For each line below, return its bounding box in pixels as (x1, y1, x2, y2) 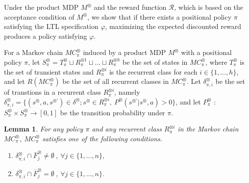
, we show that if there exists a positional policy (87, 11, 232, 22)
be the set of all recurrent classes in (62, 76, 169, 86)
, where (205, 56, 227, 67)
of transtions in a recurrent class (4, 87, 101, 97)
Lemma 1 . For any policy (4, 124, 83, 134)
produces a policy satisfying (4, 30, 87, 41)
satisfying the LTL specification (4, 21, 99, 31)
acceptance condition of (4, 11, 75, 22)
